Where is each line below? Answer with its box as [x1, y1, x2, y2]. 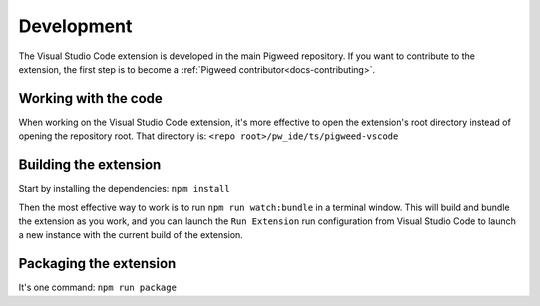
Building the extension [18, 156, 162, 174]
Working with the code [18, 90, 164, 107]
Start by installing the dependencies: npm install [18, 183, 230, 195]
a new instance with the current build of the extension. [18, 229, 244, 241]
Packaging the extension [18, 255, 177, 272]
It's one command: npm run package [18, 281, 177, 294]
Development [18, 15, 133, 37]
